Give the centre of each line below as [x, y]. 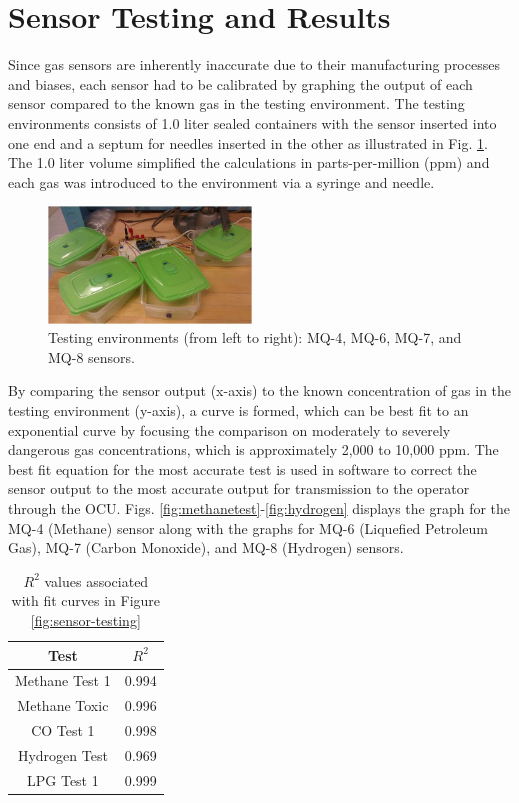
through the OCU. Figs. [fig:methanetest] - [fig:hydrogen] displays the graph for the [259, 507]
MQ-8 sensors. [91, 356]
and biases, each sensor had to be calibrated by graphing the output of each [240, 83]
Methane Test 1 [63, 680]
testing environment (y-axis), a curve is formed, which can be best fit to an [238, 410]
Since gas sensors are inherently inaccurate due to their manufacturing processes [254, 64]
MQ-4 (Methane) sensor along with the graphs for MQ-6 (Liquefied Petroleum [248, 527]
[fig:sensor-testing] [85, 619]
